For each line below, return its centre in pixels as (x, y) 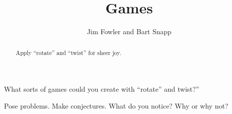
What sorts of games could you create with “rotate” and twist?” (102, 89)
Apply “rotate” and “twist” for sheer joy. (69, 52)
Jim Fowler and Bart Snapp (129, 31)
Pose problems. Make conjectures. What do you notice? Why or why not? (116, 105)
